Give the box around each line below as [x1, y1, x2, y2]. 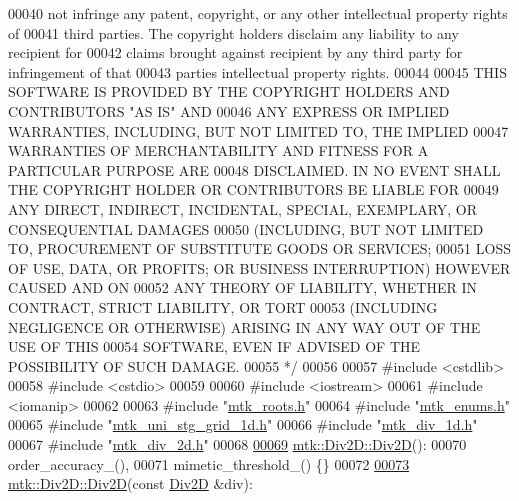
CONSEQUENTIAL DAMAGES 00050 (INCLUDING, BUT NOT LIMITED [8, 218, 484, 239]
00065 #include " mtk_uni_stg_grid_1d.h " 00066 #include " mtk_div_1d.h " [8, 414, 478, 435]
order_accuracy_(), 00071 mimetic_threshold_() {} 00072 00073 [8, 453, 410, 474]
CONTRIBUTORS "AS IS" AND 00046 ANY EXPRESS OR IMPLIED [8, 100, 450, 121]
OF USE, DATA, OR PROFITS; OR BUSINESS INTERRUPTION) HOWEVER [8, 257, 511, 278]
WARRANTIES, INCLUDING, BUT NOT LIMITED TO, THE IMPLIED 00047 [8, 120, 509, 141]
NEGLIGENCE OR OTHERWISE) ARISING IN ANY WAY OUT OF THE [8, 316, 481, 337]
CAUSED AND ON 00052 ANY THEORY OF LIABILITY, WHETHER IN [8, 277, 478, 298]
